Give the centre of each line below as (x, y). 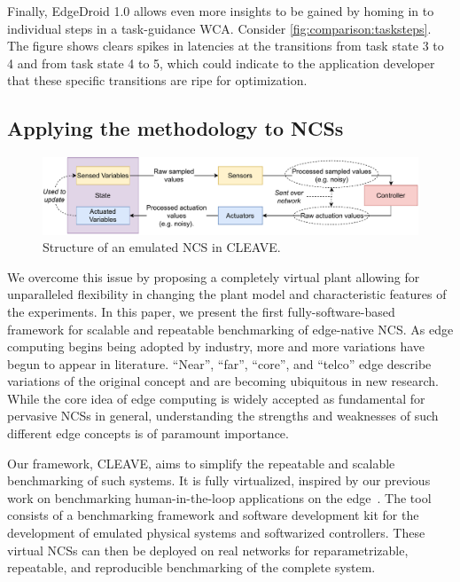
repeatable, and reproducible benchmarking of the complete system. (191, 567)
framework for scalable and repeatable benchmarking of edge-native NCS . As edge (230, 329)
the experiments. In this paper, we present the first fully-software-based (201, 311)
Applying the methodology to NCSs (175, 128)
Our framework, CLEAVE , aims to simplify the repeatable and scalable (201, 463)
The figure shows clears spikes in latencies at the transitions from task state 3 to (226, 46)
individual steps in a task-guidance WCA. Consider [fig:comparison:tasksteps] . (219, 28)
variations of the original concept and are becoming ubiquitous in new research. (223, 381)
